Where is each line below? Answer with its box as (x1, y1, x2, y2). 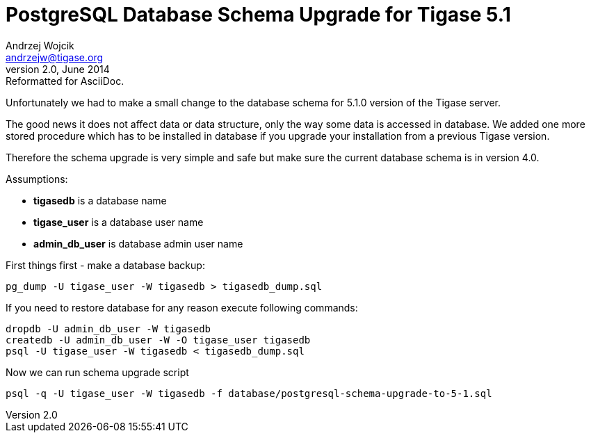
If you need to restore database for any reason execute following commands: (6, 301, 358, 314)
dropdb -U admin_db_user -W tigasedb (6, 323, 211, 334)
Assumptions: (6, 172, 68, 185)
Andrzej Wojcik (6, 39, 74, 51)
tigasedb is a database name (33, 194, 167, 206)
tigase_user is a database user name (33, 216, 204, 228)
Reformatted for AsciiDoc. (6, 74, 124, 87)
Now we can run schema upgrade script (6, 366, 189, 378)
